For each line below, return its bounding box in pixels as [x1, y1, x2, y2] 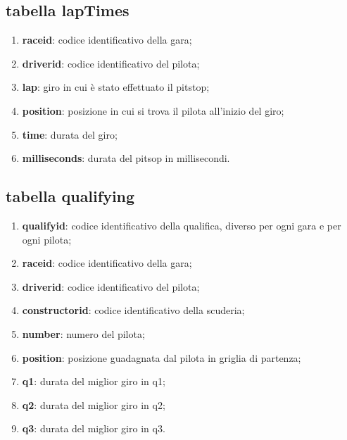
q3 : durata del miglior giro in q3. [22, 421, 165, 436]
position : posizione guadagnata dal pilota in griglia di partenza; [22, 350, 301, 365]
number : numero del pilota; [22, 326, 145, 341]
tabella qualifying [6, 185, 135, 207]
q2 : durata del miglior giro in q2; [22, 397, 165, 412]
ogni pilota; [22, 232, 72, 246]
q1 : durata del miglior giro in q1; [22, 374, 165, 389]
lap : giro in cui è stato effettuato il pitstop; [22, 80, 210, 94]
